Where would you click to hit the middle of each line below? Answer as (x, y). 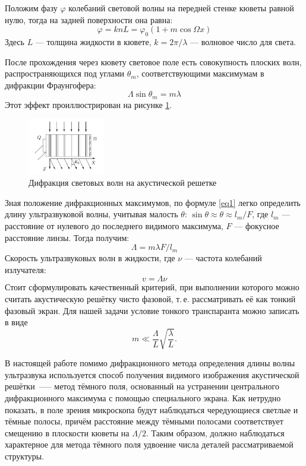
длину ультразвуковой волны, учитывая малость (92, 214)
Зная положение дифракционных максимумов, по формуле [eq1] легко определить (153, 202)
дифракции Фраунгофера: (51, 85)
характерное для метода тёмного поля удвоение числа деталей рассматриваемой (149, 444)
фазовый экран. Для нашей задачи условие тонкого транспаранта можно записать (152, 310)
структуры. (25, 456)
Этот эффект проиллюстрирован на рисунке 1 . (89, 104)
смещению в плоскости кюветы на (67, 432)
